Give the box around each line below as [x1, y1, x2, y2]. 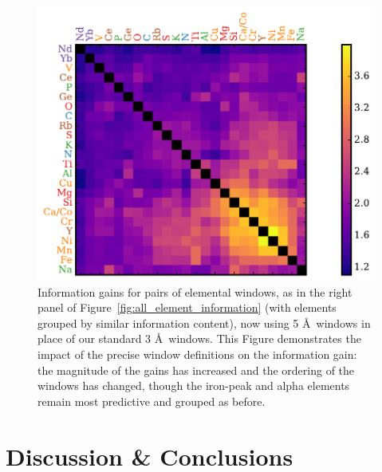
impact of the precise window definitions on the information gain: [37, 346, 357, 363]
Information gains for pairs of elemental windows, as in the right [37, 283, 352, 300]
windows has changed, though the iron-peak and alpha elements [37, 377, 350, 394]
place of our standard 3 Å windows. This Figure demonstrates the [37, 330, 361, 347]
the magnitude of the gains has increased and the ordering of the [37, 361, 355, 378]
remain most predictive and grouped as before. [37, 392, 266, 409]
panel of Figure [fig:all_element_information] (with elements [37, 299, 337, 316]
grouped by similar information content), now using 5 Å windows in [37, 314, 371, 331]
